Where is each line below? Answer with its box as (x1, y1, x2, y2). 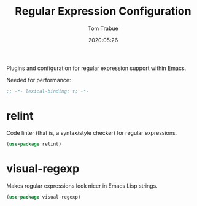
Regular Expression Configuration (15, 4, 191, 18)
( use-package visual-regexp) (6, 194, 81, 200)
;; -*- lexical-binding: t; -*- (6, 88, 89, 94)
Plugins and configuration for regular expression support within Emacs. (6, 64, 187, 72)
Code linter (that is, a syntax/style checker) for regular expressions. (6, 129, 177, 136)
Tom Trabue (88, 25, 118, 32)
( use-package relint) (6, 141, 62, 147)
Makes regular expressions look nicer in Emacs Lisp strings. (6, 182, 158, 189)
